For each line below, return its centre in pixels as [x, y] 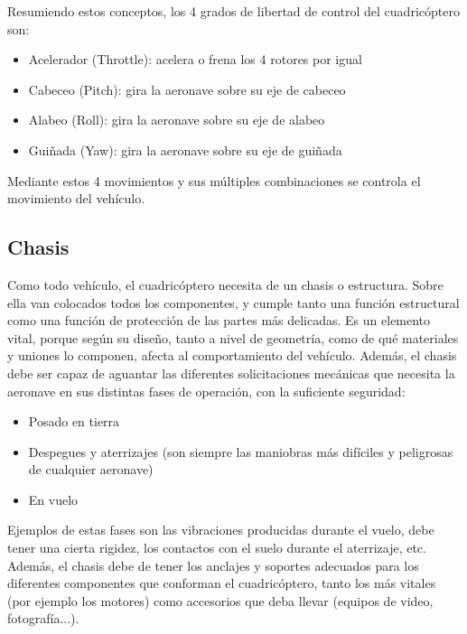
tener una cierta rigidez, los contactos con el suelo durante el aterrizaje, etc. [217, 548]
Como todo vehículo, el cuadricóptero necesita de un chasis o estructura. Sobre [225, 284]
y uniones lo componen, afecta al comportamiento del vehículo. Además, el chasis [232, 355]
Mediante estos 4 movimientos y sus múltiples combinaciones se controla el [214, 180]
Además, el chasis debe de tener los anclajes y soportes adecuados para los [213, 565]
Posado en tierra [74, 421]
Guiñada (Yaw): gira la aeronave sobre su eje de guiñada [185, 149]
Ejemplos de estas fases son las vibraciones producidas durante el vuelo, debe [221, 530]
